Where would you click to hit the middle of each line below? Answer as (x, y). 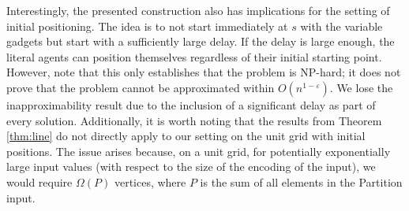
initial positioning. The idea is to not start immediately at (147, 26)
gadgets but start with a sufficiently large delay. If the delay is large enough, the (201, 41)
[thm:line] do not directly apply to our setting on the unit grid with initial (186, 136)
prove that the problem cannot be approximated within (141, 87)
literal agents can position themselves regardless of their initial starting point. (194, 56)
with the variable (341, 26)
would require (39, 181)
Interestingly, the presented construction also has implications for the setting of (198, 10)
